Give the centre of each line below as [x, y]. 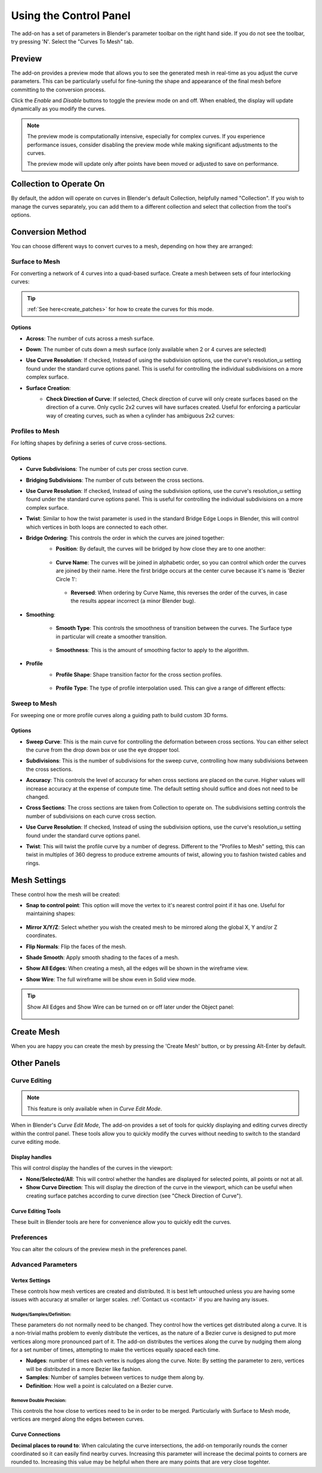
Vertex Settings [31, 1280]
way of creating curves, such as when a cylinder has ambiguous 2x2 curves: [140, 415]
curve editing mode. [36, 1142]
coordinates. [41, 935]
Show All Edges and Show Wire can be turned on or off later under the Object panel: [131, 1007]
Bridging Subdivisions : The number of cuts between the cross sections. [115, 480]
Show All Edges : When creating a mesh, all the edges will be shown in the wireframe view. [137, 968]
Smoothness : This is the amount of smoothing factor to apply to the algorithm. [152, 650]
